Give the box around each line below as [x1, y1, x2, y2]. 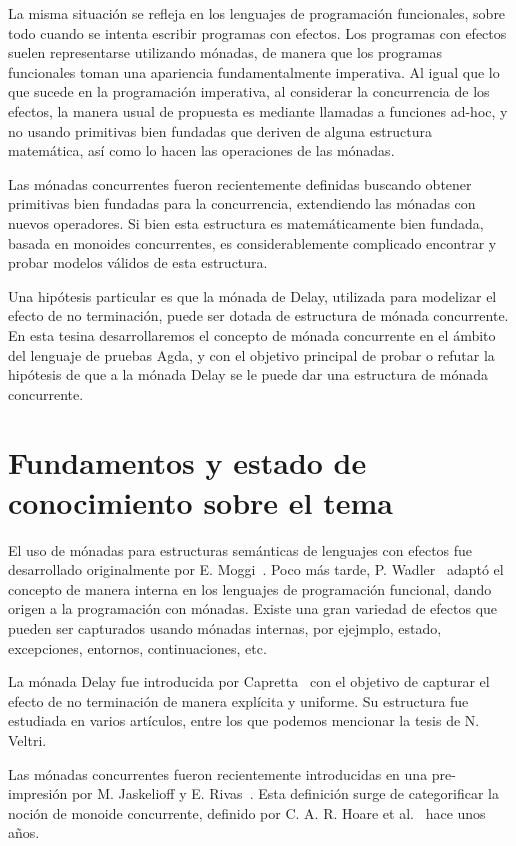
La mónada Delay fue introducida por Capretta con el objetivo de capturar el [8, 671, 490, 692]
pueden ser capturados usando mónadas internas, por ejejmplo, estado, [8, 617, 442, 638]
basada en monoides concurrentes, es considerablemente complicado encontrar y [8, 232, 497, 253]
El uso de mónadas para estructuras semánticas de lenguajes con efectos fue [8, 539, 473, 560]
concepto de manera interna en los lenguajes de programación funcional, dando [8, 578, 492, 599]
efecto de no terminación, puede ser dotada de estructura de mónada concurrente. [8, 305, 509, 326]
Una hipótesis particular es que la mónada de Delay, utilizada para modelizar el [8, 285, 497, 306]
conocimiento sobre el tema [8, 481, 394, 522]
